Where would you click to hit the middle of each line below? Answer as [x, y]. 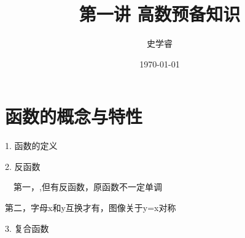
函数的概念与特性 [74, 116]
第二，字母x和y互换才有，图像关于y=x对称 [91, 208]
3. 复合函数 [27, 228]
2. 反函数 [23, 166]
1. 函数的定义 [31, 146]
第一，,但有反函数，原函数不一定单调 [87, 187]
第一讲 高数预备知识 [160, 14]
